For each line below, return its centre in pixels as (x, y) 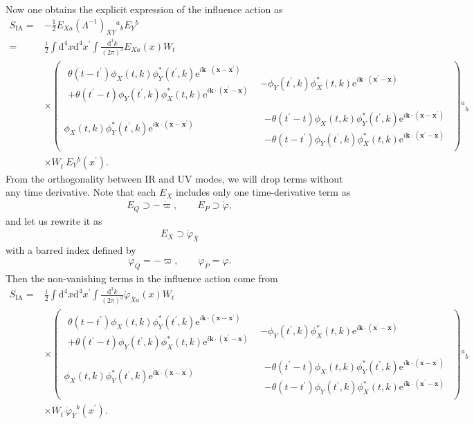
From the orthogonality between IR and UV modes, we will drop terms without (174, 178)
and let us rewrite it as (54, 220)
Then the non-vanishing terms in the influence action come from (142, 278)
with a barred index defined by (71, 250)
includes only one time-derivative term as (263, 192)
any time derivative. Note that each (81, 192)
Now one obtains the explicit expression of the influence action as (144, 9)
